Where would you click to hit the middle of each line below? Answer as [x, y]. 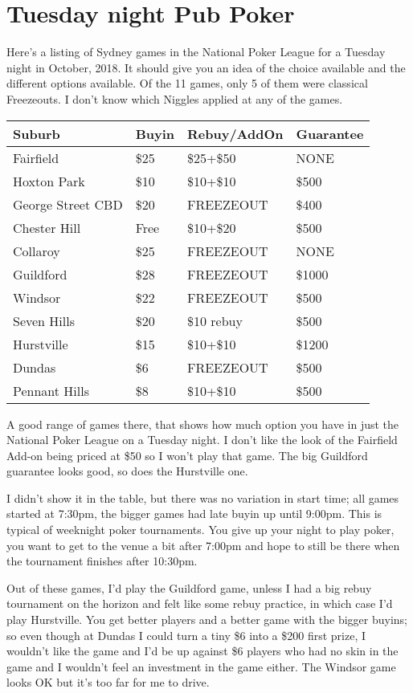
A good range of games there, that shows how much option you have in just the [203, 424]
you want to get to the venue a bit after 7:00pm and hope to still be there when [203, 545]
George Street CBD [68, 204]
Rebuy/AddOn [235, 133]
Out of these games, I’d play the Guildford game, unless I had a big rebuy [189, 587]
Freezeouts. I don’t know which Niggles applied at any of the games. [175, 98]
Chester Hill [47, 227]
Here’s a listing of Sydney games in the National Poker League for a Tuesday [196, 52]
